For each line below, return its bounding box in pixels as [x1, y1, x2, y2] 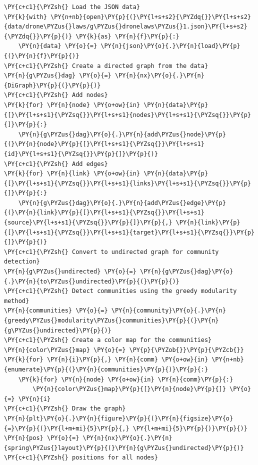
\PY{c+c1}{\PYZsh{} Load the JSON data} [4, 3, 140, 10]
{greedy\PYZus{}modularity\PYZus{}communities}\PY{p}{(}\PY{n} [4, 317, 219, 324]
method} [4, 297, 29, 304]
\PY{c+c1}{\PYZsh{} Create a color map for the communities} [4, 336, 212, 344]
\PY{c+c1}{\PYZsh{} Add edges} [4, 160, 108, 167]
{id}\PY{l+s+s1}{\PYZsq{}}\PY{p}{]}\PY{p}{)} [4, 150, 158, 157]
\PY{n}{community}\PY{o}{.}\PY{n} [111, 307, 226, 314]
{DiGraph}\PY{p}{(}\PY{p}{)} [4, 81, 101, 89]
